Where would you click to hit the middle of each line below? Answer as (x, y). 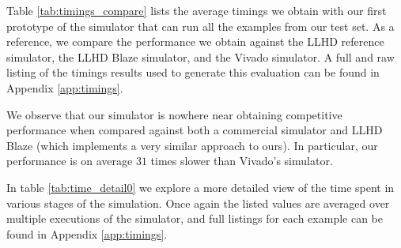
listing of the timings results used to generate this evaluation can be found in (193, 72)
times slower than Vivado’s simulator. (242, 161)
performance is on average (70, 161)
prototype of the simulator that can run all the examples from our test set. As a (200, 26)
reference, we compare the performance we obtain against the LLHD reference (195, 41)
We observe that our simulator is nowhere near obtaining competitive (174, 114)
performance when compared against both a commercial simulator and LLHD (195, 130)
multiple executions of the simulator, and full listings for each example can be (195, 218)
